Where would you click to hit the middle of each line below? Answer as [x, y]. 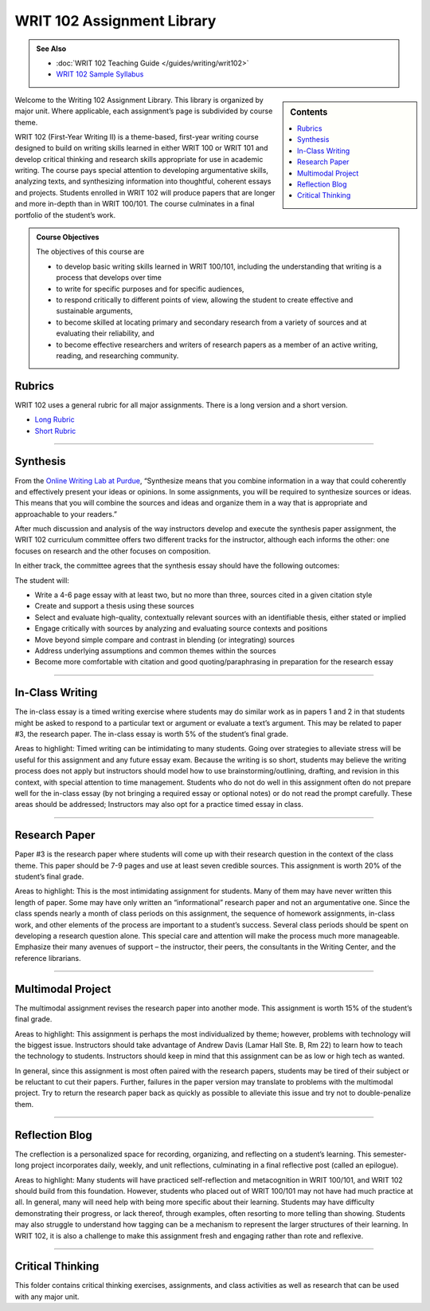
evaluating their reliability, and [105, 333]
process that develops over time [109, 278]
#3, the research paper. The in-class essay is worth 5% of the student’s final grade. [152, 734]
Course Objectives [68, 237]
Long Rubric [55, 419]
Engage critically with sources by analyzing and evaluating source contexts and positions [181, 628]
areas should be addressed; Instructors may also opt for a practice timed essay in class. [159, 805]
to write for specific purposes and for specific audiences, [150, 289]
